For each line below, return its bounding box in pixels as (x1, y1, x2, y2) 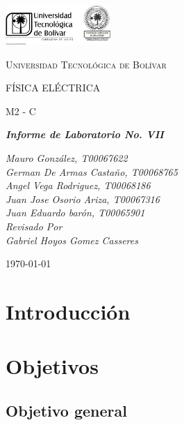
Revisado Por (6, 218, 62, 233)
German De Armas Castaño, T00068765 (6, 164, 178, 179)
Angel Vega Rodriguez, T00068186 (6, 178, 151, 193)
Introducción (6, 297, 131, 325)
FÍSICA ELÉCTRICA (6, 80, 101, 95)
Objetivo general (6, 399, 127, 421)
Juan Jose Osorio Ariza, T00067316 (6, 191, 160, 206)
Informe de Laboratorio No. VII (6, 127, 164, 142)
